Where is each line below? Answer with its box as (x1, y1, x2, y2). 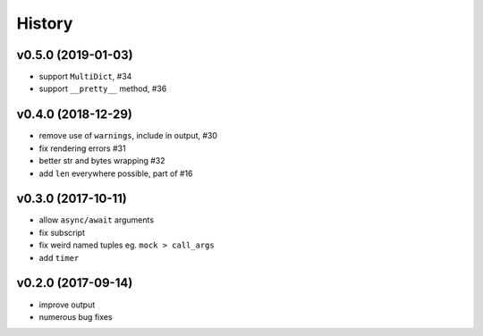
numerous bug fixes (38, 311, 113, 322)
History (16, 13, 73, 33)
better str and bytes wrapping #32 (38, 155, 165, 166)
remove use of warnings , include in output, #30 (38, 130, 218, 141)
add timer (38, 252, 80, 263)
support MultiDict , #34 (38, 71, 132, 82)
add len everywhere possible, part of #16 (38, 168, 193, 179)
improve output (38, 299, 96, 310)
